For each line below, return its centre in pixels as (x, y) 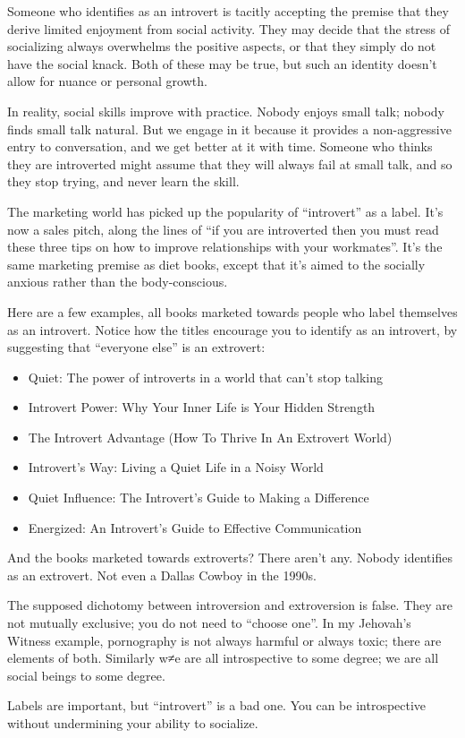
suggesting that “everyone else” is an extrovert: (136, 347)
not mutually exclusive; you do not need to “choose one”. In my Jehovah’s (209, 623)
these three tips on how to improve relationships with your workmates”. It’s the (225, 247)
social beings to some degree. (86, 675)
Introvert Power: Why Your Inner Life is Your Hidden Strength (202, 407)
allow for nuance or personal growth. (107, 81)
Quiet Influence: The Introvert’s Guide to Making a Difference (199, 498)
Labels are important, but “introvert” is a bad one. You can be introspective (217, 705)
